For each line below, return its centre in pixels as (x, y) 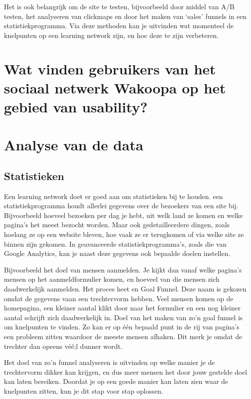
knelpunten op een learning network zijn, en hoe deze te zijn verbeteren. (111, 35)
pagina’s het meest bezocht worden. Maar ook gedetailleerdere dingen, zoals (117, 225)
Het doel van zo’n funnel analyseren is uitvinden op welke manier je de (109, 362)
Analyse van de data (74, 145)
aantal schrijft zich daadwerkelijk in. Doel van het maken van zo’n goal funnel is (123, 317)
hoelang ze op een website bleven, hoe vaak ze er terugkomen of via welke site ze (124, 234)
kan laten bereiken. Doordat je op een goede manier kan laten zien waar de (116, 381)
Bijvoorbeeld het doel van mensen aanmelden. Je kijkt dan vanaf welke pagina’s (123, 269)
